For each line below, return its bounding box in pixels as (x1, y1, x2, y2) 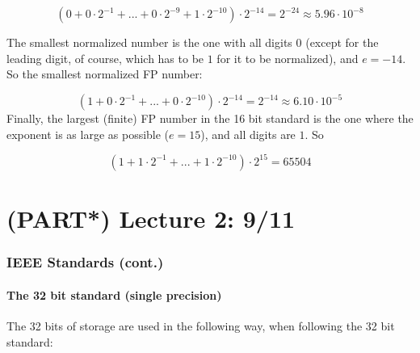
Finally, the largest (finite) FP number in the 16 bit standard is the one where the (6, 110, 414, 127)
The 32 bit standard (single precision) (6, 286, 222, 303)
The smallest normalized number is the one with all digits (6, 34, 292, 50)
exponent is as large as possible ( (6, 125, 170, 142)
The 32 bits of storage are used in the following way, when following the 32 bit (6, 317, 395, 334)
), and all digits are (200, 125, 296, 142)
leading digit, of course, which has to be (6, 49, 204, 66)
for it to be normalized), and (216, 49, 359, 66)
